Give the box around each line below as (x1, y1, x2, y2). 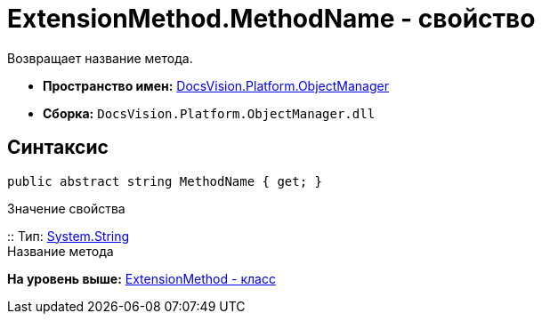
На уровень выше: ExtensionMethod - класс (7, 270, 276, 286)
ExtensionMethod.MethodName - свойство (7, 4, 536, 34)
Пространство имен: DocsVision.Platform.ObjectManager (43, 77, 389, 93)
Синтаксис (7, 136, 109, 159)
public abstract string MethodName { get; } (7, 173, 323, 189)
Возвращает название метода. (7, 50, 193, 66)
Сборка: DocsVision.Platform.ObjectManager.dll (43, 105, 376, 121)
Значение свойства (7, 200, 125, 216)
